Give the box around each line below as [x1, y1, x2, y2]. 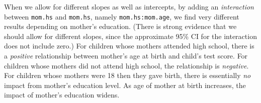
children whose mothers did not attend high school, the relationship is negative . [4, 60, 249, 70]
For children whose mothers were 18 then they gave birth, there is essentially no [4, 70, 251, 80]
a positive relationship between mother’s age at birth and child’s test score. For [4, 50, 248, 61]
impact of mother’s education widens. [4, 89, 120, 100]
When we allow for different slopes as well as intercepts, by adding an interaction [4, 1, 254, 11]
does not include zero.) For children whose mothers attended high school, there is [4, 40, 254, 51]
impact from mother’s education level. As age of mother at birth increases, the [4, 79, 246, 90]
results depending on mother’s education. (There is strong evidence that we [4, 21, 237, 31]
